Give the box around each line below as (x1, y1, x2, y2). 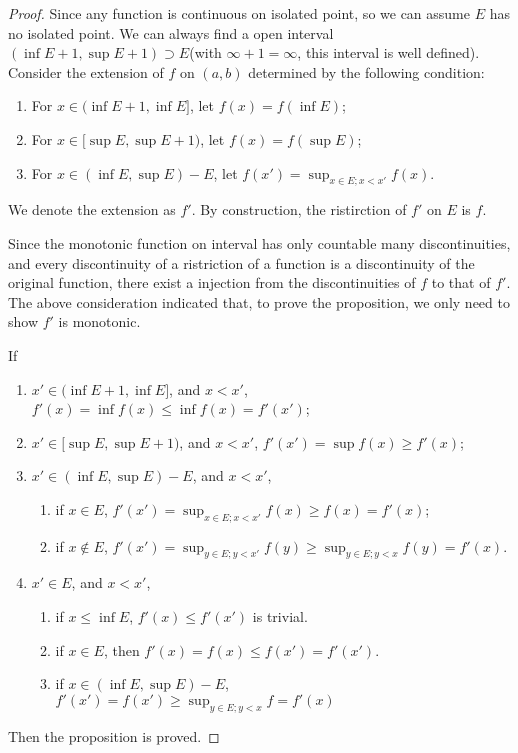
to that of (431, 272, 491, 293)
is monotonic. (58, 311, 141, 332)
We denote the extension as (8, 199, 176, 220)
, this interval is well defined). (297, 42, 480, 63)
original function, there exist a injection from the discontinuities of (8, 272, 416, 293)
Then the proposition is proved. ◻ (8, 725, 220, 746)
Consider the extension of (8, 61, 164, 82)
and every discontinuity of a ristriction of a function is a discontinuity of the (8, 252, 475, 273)
